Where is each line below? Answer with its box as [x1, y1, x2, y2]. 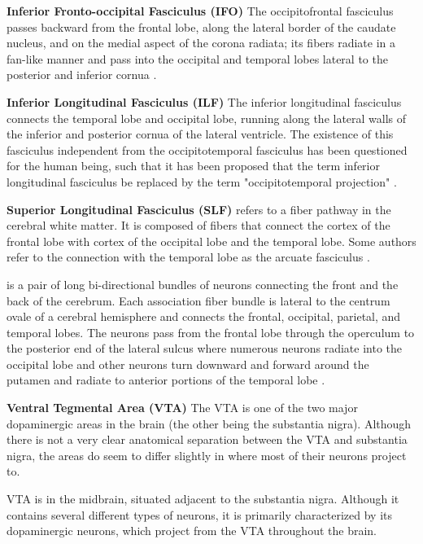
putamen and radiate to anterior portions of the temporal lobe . [7, 371, 325, 388]
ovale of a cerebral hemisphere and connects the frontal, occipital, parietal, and [7, 308, 401, 325]
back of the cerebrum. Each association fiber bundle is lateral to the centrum [7, 292, 390, 309]
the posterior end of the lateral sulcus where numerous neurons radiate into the [7, 340, 402, 357]
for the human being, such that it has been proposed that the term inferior [7, 157, 380, 174]
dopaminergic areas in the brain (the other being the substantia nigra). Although [7, 415, 412, 432]
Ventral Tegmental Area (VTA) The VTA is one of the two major [7, 399, 358, 416]
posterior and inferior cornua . [7, 66, 157, 83]
